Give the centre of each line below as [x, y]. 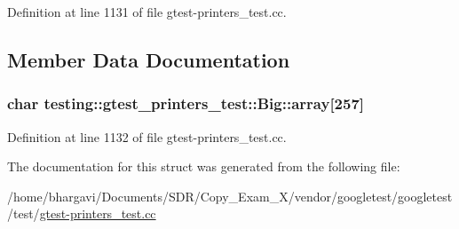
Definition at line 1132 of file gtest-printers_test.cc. [147, 136]
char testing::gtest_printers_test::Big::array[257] [186, 103]
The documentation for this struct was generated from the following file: [204, 166]
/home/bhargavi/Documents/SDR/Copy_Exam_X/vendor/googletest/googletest [230, 196]
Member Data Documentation [149, 59]
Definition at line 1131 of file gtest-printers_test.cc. [147, 12]
